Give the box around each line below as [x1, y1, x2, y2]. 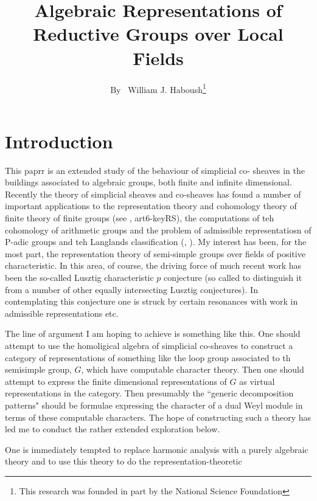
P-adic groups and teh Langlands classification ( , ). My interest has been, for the [5, 235, 307, 248]
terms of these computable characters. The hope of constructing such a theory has [5, 410, 312, 423]
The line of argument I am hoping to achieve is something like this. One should [5, 327, 301, 340]
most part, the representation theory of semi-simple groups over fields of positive [5, 247, 305, 260]
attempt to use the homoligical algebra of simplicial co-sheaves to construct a [5, 339, 293, 351]
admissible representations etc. [5, 306, 119, 319]
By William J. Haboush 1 [110, 81, 206, 95]
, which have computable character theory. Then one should [81, 363, 304, 376]
